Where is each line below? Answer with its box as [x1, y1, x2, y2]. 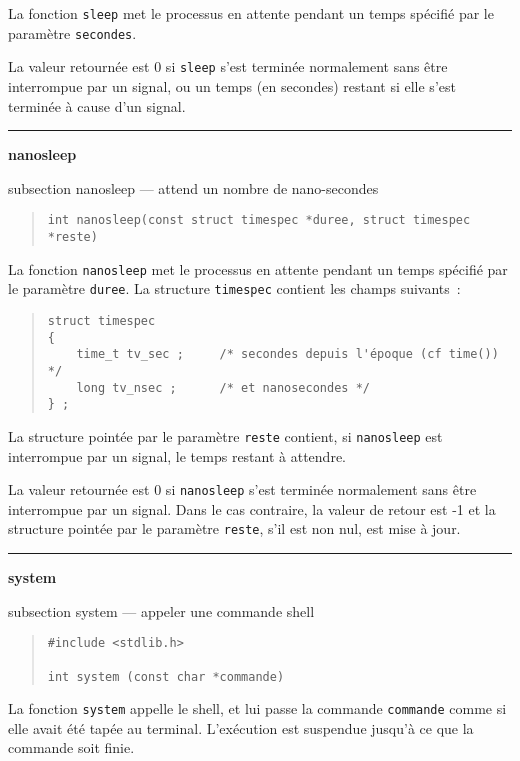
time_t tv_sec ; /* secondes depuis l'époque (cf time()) [76, 347, 499, 362]
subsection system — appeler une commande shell [8, 600, 315, 621]
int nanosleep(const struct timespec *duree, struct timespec [47, 213, 471, 228]
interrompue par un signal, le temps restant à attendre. [8, 445, 346, 466]
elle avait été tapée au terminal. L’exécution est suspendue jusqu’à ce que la [8, 717, 474, 738]
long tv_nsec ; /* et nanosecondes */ [76, 380, 370, 395]
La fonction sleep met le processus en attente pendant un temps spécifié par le [8, 3, 494, 23]
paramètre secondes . [8, 22, 137, 43]
